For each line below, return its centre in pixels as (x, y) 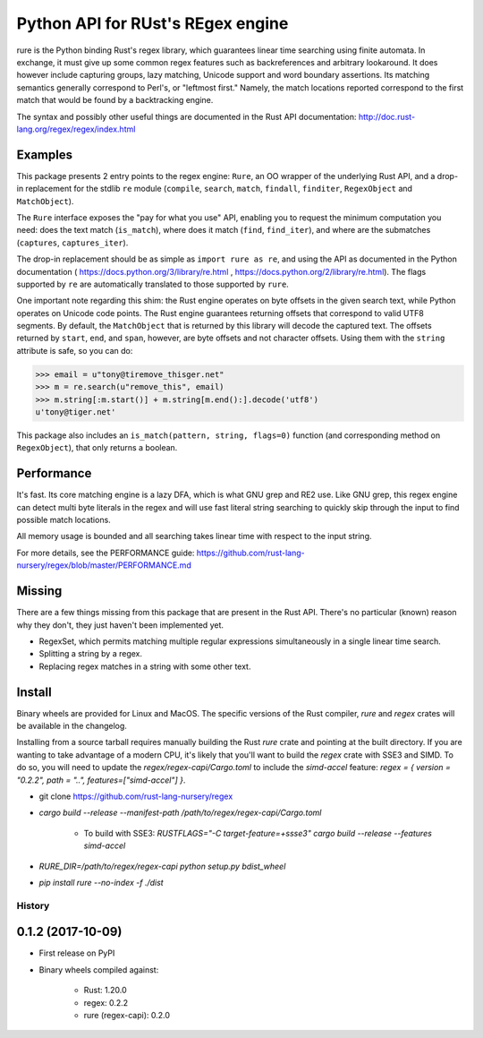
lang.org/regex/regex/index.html (76, 129)
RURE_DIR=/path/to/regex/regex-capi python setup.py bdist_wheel (162, 866)
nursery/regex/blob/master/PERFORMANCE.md (104, 565)
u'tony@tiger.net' (76, 412)
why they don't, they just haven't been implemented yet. (120, 625)
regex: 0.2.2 (106, 1002)
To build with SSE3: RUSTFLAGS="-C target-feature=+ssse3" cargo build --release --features (258, 833)
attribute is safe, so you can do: (75, 350)
